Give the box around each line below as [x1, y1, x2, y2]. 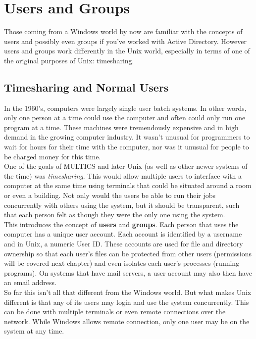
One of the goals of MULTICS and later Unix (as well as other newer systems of [4, 161, 248, 171]
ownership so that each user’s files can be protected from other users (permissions [4, 248, 252, 258]
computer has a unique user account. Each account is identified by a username [4, 229, 242, 239]
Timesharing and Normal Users [4, 79, 169, 95]
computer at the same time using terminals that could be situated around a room [4, 180, 252, 191]
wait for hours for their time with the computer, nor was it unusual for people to [4, 142, 249, 152]
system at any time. [4, 326, 64, 336]
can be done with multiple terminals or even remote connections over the [4, 306, 226, 317]
